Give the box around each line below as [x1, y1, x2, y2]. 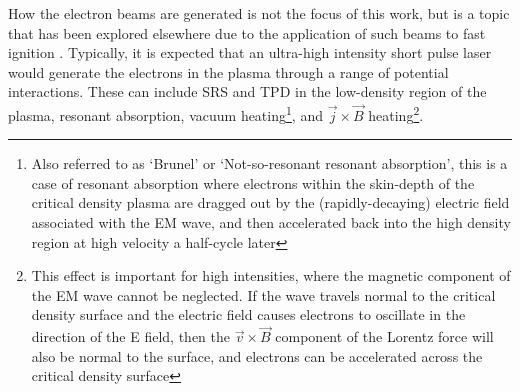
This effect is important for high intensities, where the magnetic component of [31, 265, 511, 286]
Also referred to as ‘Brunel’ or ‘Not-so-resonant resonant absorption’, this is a [31, 153, 508, 174]
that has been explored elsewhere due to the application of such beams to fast [8, 22, 486, 43]
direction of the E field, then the [31, 326, 230, 347]
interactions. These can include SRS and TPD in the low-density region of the [8, 81, 487, 102]
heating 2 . [368, 101, 424, 125]
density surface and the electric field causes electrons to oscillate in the [31, 304, 466, 325]
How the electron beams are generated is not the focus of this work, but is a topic [8, 3, 510, 23]
